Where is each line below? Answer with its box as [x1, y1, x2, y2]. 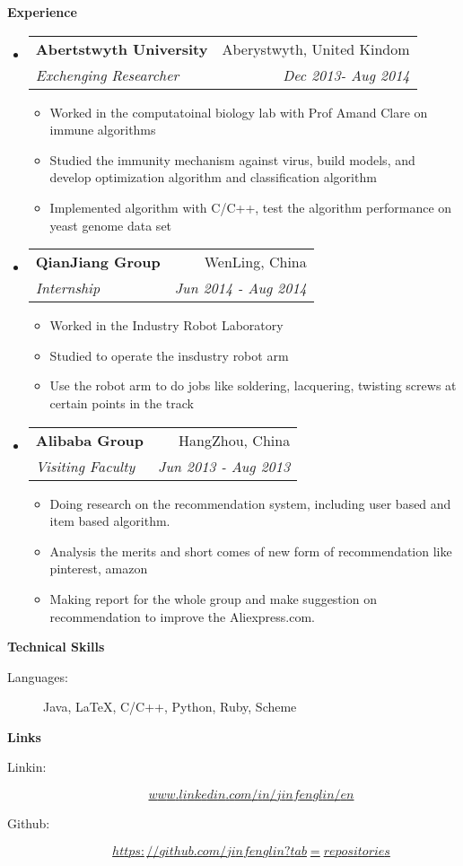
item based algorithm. [49, 512, 170, 530]
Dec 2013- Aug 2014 [283, 64, 410, 85]
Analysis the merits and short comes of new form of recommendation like [49, 541, 452, 560]
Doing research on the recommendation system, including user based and [49, 494, 451, 512]
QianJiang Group [35, 251, 161, 273]
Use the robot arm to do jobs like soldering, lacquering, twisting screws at [49, 376, 457, 395]
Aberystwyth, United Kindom [222, 38, 410, 59]
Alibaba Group [35, 429, 144, 450]
